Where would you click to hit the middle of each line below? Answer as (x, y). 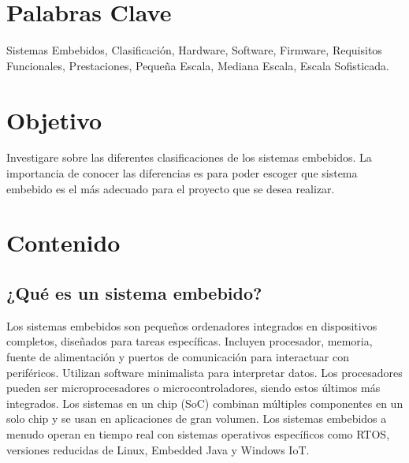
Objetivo (54, 119)
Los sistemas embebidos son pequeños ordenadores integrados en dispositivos (192, 325)
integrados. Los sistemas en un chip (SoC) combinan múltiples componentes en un (205, 403)
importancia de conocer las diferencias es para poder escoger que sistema (182, 173)
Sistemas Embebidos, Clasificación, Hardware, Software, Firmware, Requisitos (194, 50)
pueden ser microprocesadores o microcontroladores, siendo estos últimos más (193, 388)
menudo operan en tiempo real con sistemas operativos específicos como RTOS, (198, 433)
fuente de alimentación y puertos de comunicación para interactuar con (178, 356)
